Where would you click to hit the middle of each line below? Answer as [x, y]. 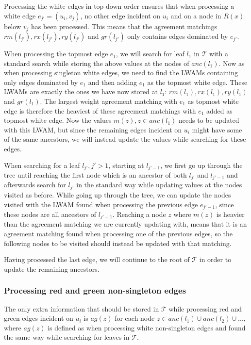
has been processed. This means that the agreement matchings [124, 26]
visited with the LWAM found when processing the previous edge [101, 204]
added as [219, 110]
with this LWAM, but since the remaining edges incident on [93, 129]
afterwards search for [35, 185]
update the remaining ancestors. [52, 269]
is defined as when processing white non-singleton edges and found [147, 327]
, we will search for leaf [150, 54]
